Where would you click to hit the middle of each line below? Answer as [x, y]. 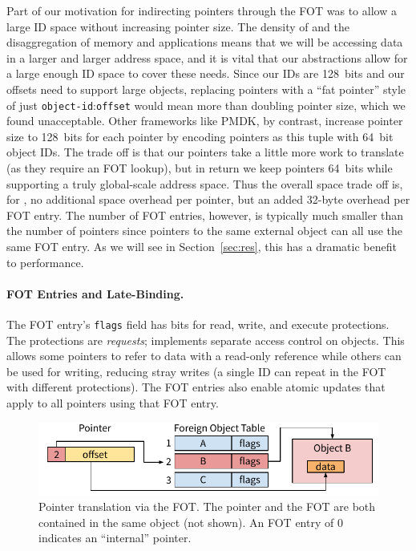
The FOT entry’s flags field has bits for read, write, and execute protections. [198, 324]
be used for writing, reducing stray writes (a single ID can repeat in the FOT [196, 371]
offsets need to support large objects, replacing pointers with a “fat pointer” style [206, 89]
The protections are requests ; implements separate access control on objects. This [206, 340]
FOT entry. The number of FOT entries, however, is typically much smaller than [205, 215]
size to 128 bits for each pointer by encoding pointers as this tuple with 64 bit [200, 136]
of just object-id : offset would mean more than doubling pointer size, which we [206, 105]
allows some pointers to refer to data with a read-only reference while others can [204, 356]
